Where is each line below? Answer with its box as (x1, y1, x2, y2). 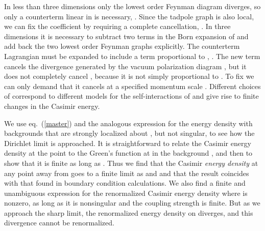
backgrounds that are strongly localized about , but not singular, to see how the (4, 128, 255, 138)
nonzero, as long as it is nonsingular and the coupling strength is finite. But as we (4, 197, 260, 208)
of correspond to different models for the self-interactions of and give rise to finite (4, 91, 259, 101)
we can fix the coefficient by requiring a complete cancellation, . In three (4, 21, 231, 32)
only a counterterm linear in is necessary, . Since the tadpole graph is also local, (4, 11, 254, 21)
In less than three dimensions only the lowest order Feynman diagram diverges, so (4, 1, 261, 11)
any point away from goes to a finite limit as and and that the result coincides (4, 167, 249, 178)
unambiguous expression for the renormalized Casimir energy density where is (4, 187, 248, 198)
